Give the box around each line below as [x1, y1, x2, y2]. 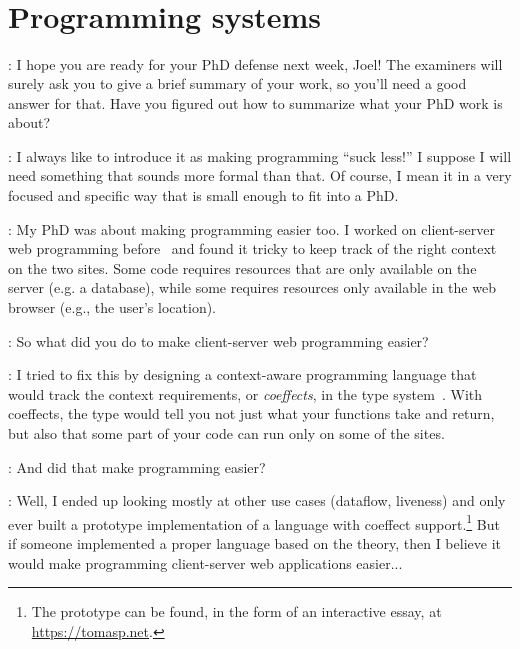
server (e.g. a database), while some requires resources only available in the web [8, 277, 496, 298]
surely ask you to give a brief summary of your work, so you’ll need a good [8, 73, 467, 94]
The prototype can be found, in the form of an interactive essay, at [31, 601, 442, 622]
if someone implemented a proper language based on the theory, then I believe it [8, 533, 501, 554]
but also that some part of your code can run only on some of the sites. [8, 423, 445, 443]
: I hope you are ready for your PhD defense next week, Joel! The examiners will [8, 53, 503, 74]
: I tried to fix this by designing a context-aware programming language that [8, 364, 477, 385]
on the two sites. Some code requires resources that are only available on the [8, 257, 477, 278]
